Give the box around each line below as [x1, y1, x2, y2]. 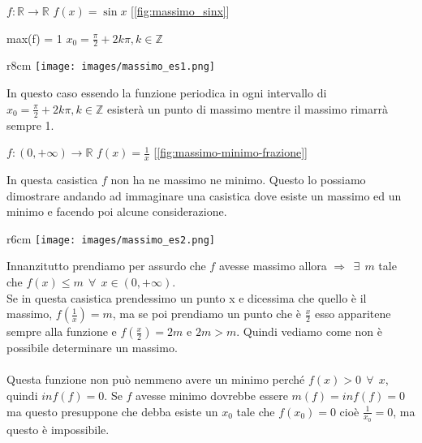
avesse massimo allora [218, 257, 327, 274]
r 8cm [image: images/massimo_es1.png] [6, 57, 215, 74]
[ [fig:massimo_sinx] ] [131, 2, 230, 19]
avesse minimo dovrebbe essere [136, 386, 288, 403]
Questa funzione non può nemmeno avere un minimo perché [6, 371, 305, 388]
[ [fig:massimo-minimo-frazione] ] [153, 144, 308, 161]
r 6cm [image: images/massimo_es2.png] [6, 230, 215, 247]
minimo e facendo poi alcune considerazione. [6, 203, 227, 220]
